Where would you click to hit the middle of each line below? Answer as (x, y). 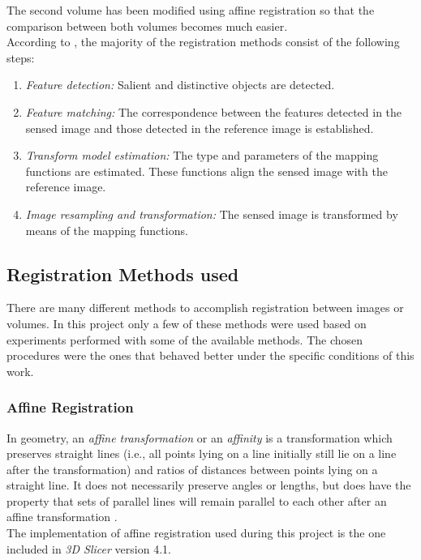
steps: (21, 57)
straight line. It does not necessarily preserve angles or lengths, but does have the (209, 485)
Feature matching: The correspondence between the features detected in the (214, 111)
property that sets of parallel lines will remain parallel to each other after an (197, 500)
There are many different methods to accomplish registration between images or (205, 308)
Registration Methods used (123, 274)
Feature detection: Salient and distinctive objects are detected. (180, 85)
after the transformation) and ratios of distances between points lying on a (192, 469)
